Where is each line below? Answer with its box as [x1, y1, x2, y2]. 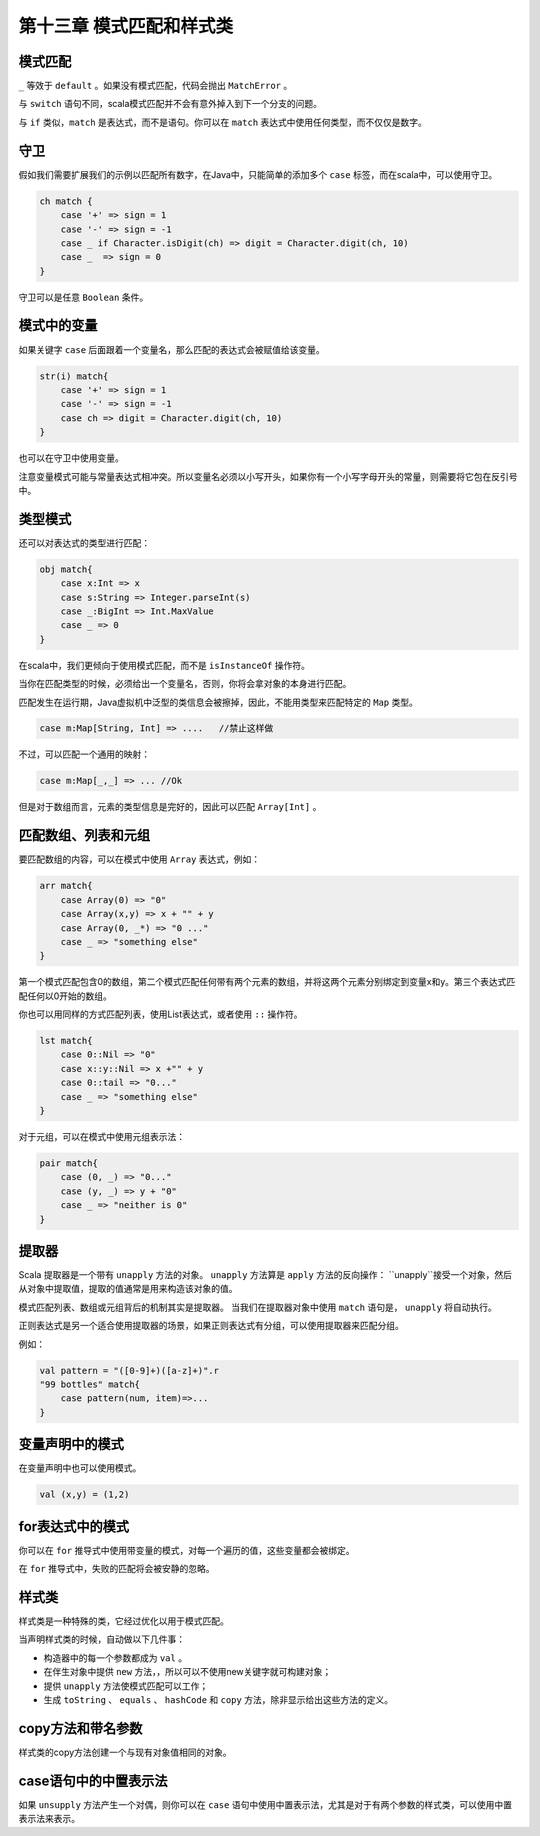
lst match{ [39, 1035, 93, 1047]
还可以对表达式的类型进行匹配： [18, 536, 150, 549]
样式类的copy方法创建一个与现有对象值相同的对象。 [18, 1746, 232, 1758]
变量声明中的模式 [18, 1436, 124, 1453]
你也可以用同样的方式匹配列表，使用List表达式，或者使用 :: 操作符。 [18, 1008, 304, 1020]
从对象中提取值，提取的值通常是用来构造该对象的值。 [18, 1283, 238, 1295]
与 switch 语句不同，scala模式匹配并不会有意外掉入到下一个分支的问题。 [18, 98, 323, 110]
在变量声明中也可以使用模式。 [18, 1462, 142, 1474]
